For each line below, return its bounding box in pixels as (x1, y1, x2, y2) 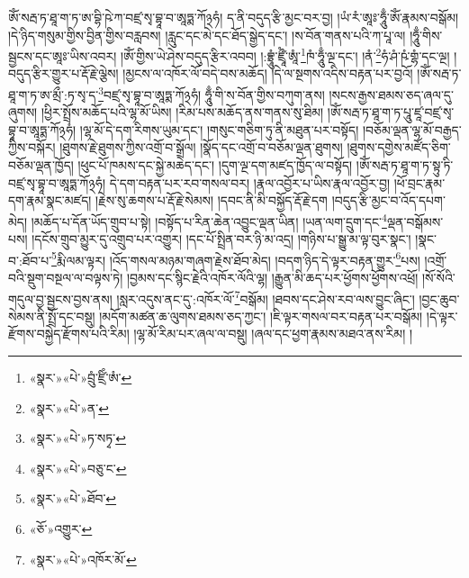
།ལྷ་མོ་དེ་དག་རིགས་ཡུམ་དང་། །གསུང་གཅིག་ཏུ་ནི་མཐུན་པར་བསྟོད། (79, 120, 359, 139)
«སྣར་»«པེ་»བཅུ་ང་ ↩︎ (29, 458, 127, 477)
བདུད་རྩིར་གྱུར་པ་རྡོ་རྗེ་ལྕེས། (8, 64, 119, 83)
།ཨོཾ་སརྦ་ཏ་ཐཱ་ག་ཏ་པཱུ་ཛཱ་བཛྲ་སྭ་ (327, 103, 455, 122)
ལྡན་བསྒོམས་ (386, 212, 444, 230)
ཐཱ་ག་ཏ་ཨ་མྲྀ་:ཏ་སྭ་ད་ (8, 85, 99, 104)
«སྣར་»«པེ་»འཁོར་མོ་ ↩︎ (29, 549, 137, 568)
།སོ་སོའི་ (421, 267, 455, 286)
